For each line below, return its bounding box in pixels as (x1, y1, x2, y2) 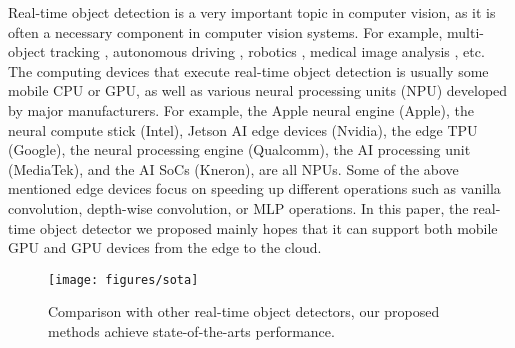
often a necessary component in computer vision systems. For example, (8, 21, 443, 42)
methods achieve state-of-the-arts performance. (48, 320, 335, 341)
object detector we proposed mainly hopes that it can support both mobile (39, 217, 498, 238)
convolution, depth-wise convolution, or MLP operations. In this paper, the (8, 197, 469, 218)
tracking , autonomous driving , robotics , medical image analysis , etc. (49, 41, 485, 62)
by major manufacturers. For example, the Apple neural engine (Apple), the (8, 99, 475, 120)
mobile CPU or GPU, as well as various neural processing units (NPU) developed (8, 80, 508, 101)
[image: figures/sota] (48, 272, 199, 287)
